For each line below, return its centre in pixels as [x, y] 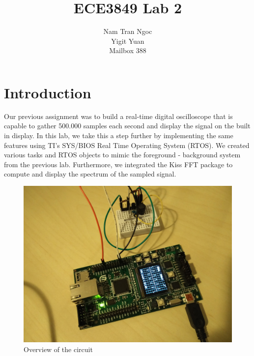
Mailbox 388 [128, 50]
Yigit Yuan [128, 41]
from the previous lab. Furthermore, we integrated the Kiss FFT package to [118, 164]
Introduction [48, 92]
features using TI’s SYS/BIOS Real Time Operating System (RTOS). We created [127, 145]
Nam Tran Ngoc [128, 31]
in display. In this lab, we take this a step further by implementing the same [119, 135]
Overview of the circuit [58, 349]
